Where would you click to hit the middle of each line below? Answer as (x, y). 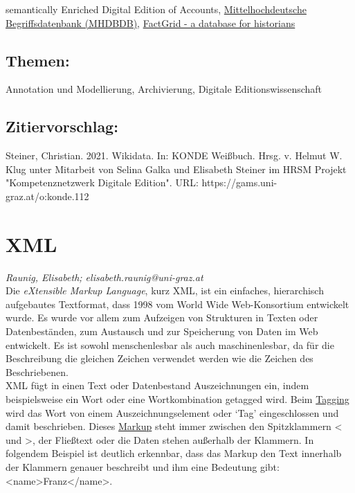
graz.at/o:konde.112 (47, 196)
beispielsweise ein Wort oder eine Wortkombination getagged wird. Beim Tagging (177, 399)
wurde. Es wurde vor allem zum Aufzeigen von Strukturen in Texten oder (162, 317)
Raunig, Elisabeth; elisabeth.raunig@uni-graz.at (104, 277)
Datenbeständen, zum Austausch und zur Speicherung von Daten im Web (162, 331)
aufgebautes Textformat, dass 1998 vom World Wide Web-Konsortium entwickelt (177, 304)
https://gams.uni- (239, 182)
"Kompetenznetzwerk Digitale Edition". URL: (102, 182)
